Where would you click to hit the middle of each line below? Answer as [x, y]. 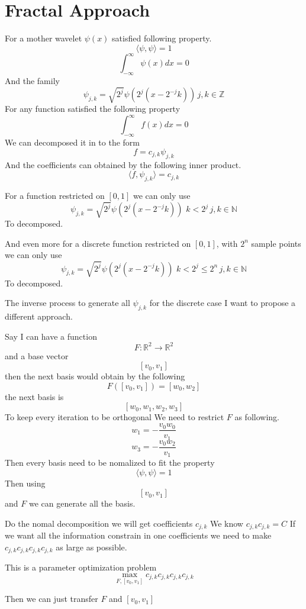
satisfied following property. [162, 38]
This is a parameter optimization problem [81, 567]
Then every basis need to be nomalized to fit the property [110, 463]
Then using [25, 483]
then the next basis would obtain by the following [95, 376]
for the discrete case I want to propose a [223, 303]
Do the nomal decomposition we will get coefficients [99, 523]
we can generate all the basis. [82, 503]
